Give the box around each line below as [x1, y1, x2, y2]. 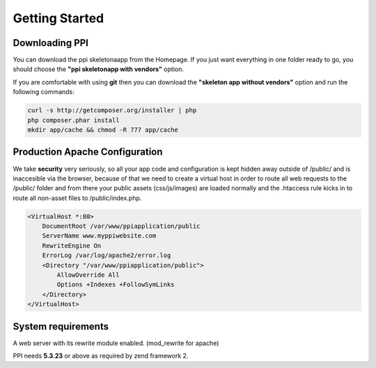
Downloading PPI [13, 37, 89, 49]
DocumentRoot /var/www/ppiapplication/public [42, 222, 201, 230]
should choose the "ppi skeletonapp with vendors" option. [13, 65, 184, 73]
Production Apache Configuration [13, 146, 163, 158]
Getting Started [13, 10, 104, 26]
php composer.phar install [27, 116, 120, 124]
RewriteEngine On [42, 241, 102, 250]
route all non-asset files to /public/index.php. [13, 194, 142, 202]
